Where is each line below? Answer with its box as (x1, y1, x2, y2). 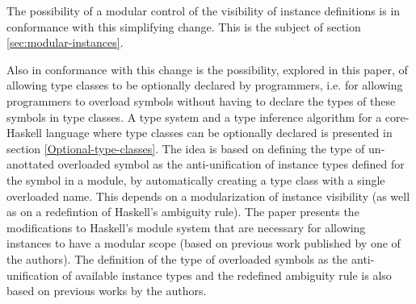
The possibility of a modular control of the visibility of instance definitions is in (6, 2, 401, 19)
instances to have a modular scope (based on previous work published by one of (6, 235, 401, 252)
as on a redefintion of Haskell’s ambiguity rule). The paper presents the (6, 203, 359, 220)
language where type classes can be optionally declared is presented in (45, 124, 393, 141)
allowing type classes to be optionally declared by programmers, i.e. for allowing (6, 77, 403, 94)
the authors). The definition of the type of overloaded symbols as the (6, 250, 348, 267)
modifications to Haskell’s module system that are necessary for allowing (6, 219, 366, 235)
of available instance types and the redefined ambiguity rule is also (62, 266, 392, 283)
